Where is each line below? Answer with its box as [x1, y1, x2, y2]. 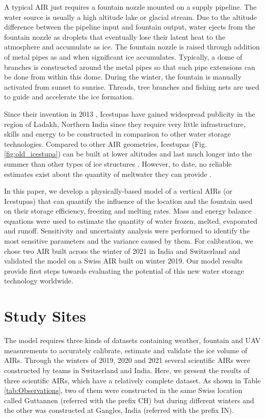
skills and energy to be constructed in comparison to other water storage [4, 128, 231, 139]
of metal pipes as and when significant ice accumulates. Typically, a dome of [4, 51, 243, 62]
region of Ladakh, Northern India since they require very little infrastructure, [4, 118, 246, 129]
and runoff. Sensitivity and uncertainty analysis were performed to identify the [4, 225, 250, 236]
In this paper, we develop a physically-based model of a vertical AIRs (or [4, 186, 232, 196]
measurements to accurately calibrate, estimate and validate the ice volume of [4, 345, 248, 355]
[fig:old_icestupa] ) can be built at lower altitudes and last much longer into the [4, 148, 252, 159]
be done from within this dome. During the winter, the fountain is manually [4, 71, 242, 82]
